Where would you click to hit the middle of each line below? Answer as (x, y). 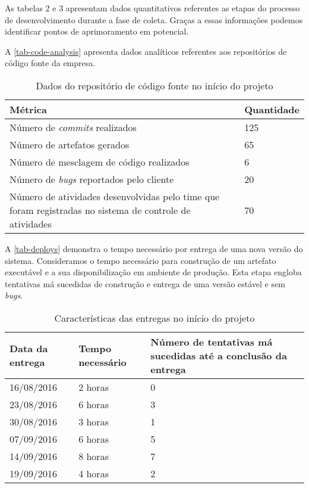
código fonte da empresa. (50, 63)
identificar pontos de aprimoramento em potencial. (97, 31)
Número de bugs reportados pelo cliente (92, 179)
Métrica (28, 109)
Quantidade (272, 109)
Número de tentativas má (212, 341)
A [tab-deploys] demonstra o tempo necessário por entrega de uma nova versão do (154, 248)
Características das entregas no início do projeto (154, 318)
